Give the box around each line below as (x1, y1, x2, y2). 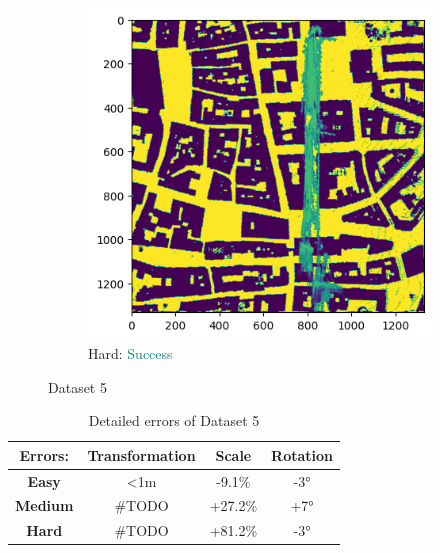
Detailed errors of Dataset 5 (88, 410, 260, 431)
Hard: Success (88, 342, 173, 363)
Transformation (87, 444, 196, 465)
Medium (15, 495, 74, 516)
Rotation (271, 444, 334, 465)
